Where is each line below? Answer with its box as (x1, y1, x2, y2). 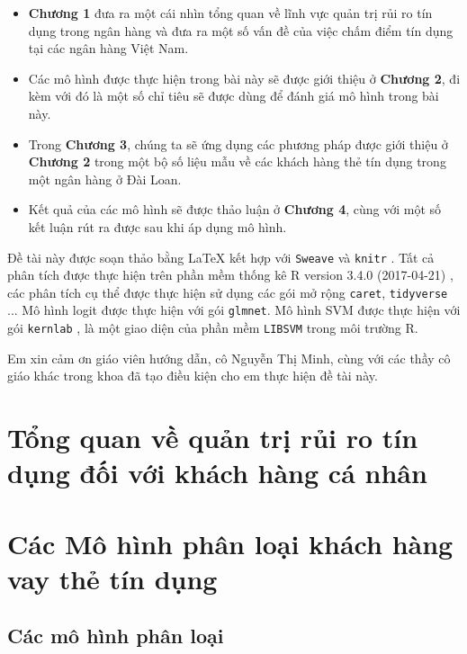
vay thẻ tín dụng (7, 560, 218, 596)
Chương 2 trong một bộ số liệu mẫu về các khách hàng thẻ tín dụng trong (28, 152, 446, 171)
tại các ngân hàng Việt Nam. (28, 39, 189, 58)
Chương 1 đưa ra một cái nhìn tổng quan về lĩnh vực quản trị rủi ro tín (28, 4, 433, 22)
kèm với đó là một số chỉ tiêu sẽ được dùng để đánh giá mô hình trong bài (28, 86, 439, 105)
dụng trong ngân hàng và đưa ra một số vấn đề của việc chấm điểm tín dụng (28, 21, 454, 40)
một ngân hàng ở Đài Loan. (28, 169, 182, 188)
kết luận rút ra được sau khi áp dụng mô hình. (28, 217, 287, 236)
